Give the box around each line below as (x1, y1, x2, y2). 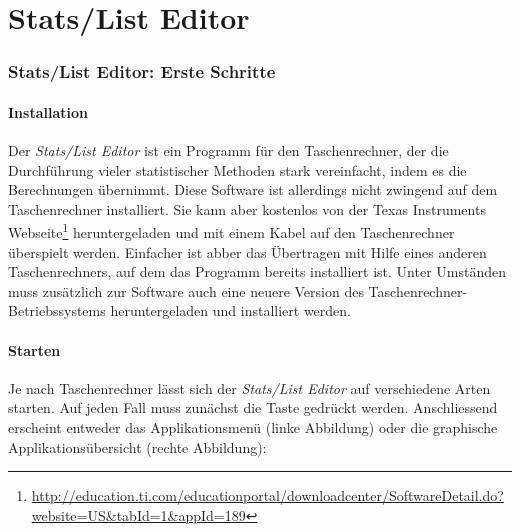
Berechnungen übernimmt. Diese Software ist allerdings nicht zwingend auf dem (8, 179, 498, 200)
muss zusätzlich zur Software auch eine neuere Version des (8, 280, 364, 301)
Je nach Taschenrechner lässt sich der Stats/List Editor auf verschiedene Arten (8, 377, 491, 398)
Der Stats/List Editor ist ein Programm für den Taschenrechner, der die (8, 140, 449, 161)
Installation (8, 101, 88, 122)
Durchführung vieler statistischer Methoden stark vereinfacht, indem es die (8, 159, 467, 180)
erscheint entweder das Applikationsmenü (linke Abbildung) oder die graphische (8, 417, 498, 437)
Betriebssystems (8, 300, 106, 321)
